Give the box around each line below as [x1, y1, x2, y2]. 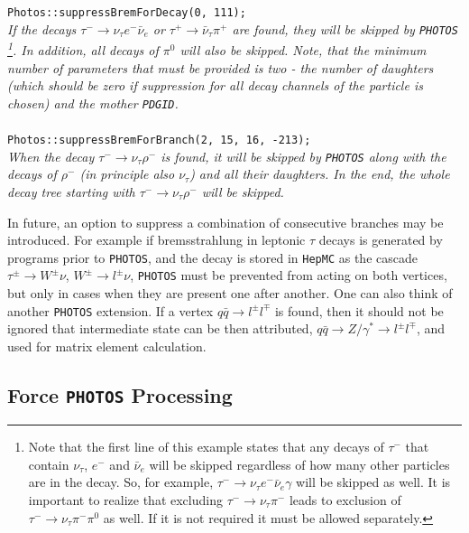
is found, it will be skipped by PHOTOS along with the [161, 146, 446, 165]
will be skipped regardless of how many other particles [149, 454, 450, 473]
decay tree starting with [7, 182, 135, 201]
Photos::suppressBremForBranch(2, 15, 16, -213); [7, 134, 311, 146]
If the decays [7, 19, 77, 38]
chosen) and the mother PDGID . [7, 93, 179, 112]
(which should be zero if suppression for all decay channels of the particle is [7, 76, 423, 95]
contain [28, 454, 69, 473]
